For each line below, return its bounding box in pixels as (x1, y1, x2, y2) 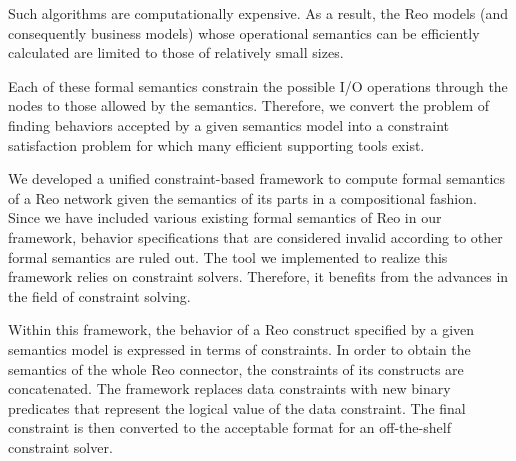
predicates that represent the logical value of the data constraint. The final (8, 397, 466, 418)
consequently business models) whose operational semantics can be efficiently (8, 22, 480, 43)
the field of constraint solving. (8, 285, 191, 306)
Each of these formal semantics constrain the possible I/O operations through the (8, 75, 508, 96)
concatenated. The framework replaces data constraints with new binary (8, 378, 451, 399)
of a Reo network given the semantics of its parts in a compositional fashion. (8, 187, 477, 208)
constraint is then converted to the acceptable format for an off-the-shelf (8, 417, 451, 438)
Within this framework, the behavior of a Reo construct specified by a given (8, 319, 475, 340)
